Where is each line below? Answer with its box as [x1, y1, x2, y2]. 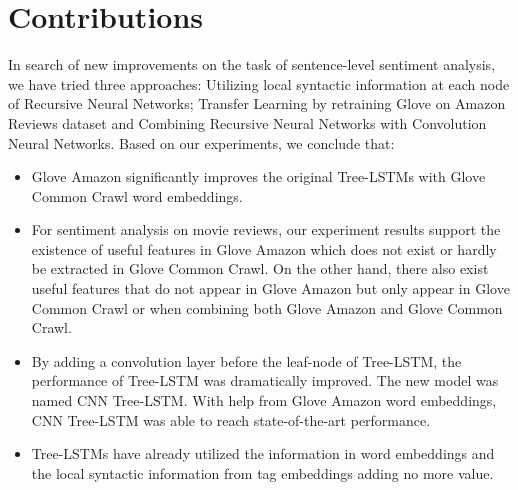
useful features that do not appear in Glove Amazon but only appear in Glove [31, 278, 510, 299]
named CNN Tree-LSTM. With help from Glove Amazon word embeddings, [31, 390, 497, 411]
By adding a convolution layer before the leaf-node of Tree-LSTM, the [31, 350, 462, 371]
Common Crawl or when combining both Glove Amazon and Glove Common [31, 297, 503, 318]
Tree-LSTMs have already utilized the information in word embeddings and [31, 443, 495, 464]
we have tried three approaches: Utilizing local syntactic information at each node [8, 73, 510, 94]
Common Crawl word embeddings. [31, 185, 243, 206]
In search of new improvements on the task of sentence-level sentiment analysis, [8, 54, 496, 75]
